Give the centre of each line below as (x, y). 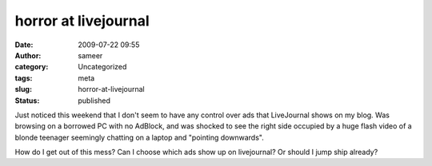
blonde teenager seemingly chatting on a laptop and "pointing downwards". (139, 137)
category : (32, 67)
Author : (28, 55)
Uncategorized (102, 67)
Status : (27, 101)
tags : (24, 78)
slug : (23, 89)
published (94, 101)
